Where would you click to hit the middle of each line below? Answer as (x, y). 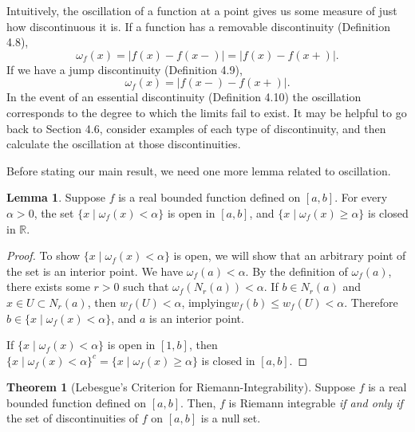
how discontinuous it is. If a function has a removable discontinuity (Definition (198, 26)
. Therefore (371, 302)
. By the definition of (296, 271)
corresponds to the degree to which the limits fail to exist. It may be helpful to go (207, 112)
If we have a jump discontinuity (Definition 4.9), (125, 69)
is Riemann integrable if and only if (316, 402)
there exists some (48, 287)
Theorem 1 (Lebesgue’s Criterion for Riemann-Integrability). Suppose (181, 387)
